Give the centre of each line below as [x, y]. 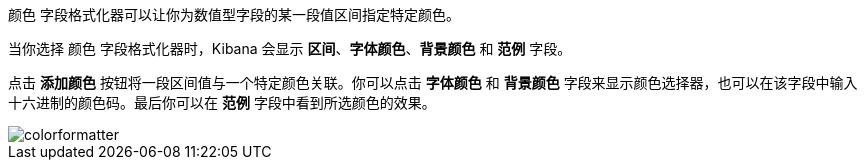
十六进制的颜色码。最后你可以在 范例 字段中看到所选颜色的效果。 [222, 102]
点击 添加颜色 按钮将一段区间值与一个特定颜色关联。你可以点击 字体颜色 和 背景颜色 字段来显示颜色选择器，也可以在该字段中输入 [433, 82]
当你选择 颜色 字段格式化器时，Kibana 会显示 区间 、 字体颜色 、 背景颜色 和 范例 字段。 [290, 48]
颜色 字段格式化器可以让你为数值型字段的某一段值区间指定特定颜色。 [234, 14]
